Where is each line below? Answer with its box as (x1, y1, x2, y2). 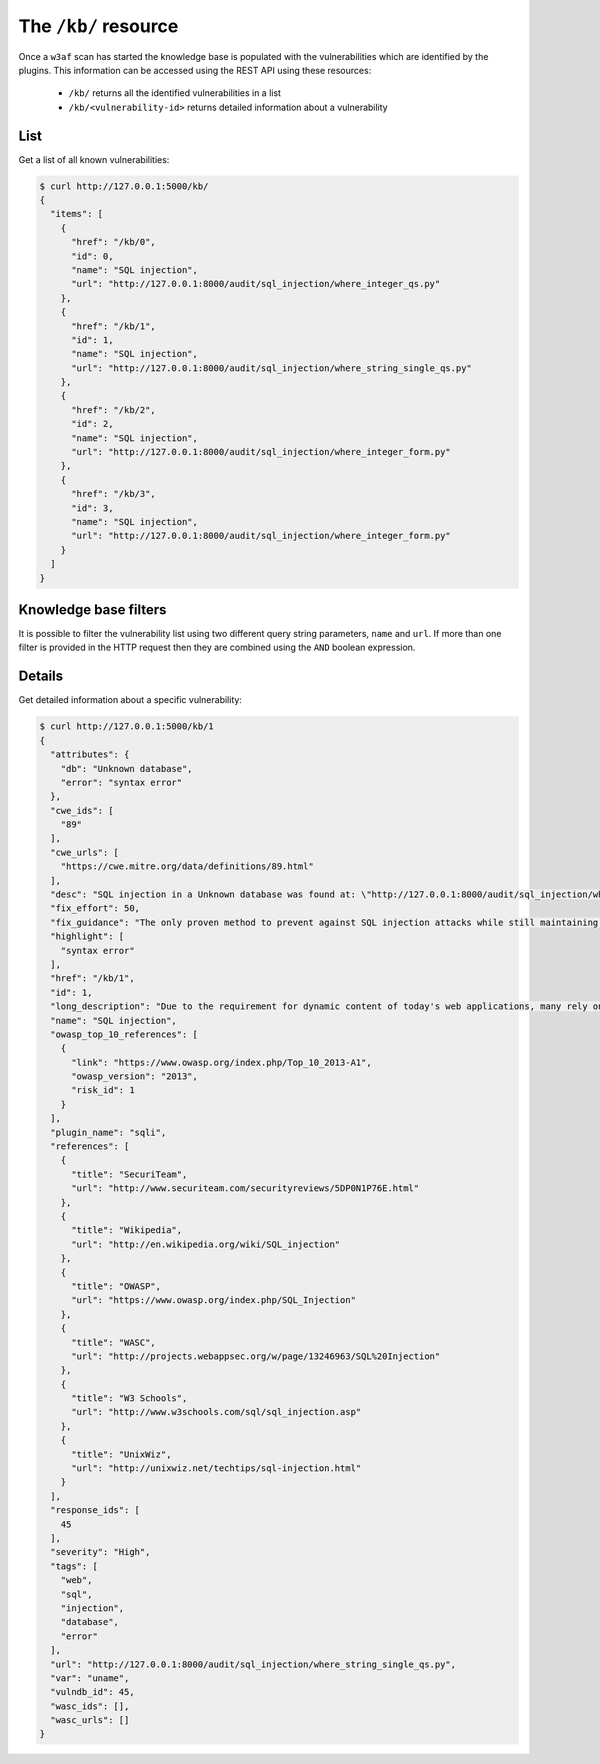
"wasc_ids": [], (50, 1700, 130, 1712)
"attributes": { (50, 749, 130, 760)
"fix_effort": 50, (50, 903, 140, 914)
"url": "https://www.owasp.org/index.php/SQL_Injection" (71, 1295, 357, 1306)
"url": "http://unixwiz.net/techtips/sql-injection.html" (71, 1463, 362, 1474)
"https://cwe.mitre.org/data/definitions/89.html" (60, 861, 314, 872)
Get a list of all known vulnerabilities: (18, 153, 170, 165)
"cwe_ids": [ (50, 805, 114, 816)
